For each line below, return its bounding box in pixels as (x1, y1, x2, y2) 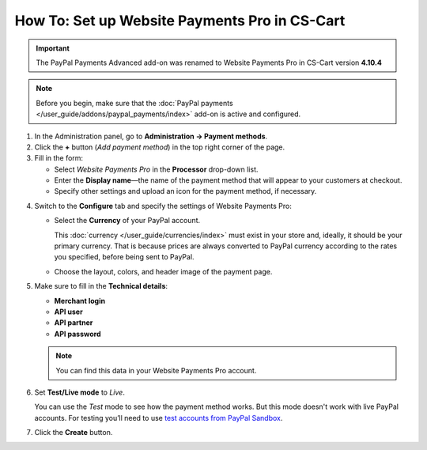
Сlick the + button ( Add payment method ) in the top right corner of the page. (34, 142, 285, 152)
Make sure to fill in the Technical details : (34, 282, 168, 291)
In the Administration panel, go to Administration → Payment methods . (34, 131, 268, 141)
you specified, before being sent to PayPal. (54, 252, 195, 262)
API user (54, 307, 83, 316)
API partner (54, 318, 93, 327)
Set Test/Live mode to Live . (34, 388, 126, 397)
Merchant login (54, 296, 106, 305)
